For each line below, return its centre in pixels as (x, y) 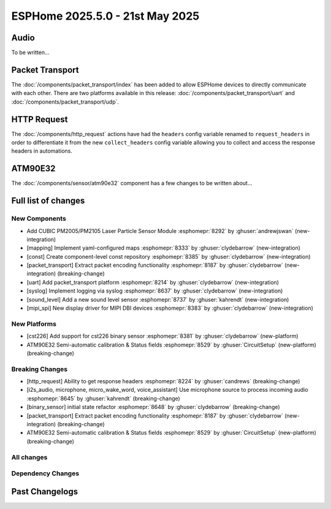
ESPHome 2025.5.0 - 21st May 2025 (105, 16)
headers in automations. (42, 151)
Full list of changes (48, 201)
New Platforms (34, 324)
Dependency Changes (45, 473)
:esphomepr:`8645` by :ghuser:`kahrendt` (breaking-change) (103, 398)
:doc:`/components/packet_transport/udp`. (65, 102)
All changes (29, 457)
